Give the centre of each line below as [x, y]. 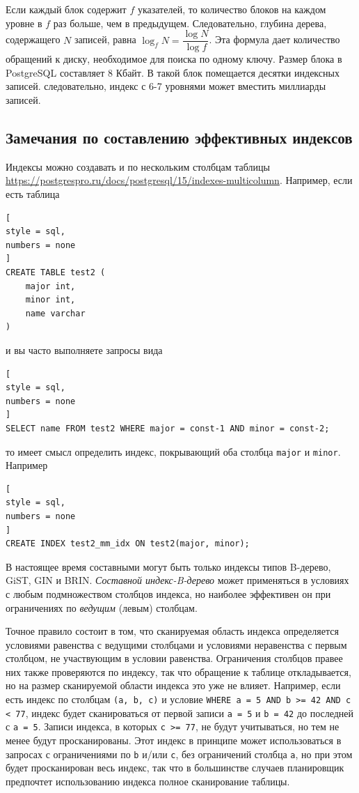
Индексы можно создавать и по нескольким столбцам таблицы [138, 166]
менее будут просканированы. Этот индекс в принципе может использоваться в [174, 740]
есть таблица [33, 194]
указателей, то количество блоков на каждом [232, 9]
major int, [50, 286]
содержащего [33, 39]
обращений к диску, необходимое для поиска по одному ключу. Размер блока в [174, 59]
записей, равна [105, 39]
